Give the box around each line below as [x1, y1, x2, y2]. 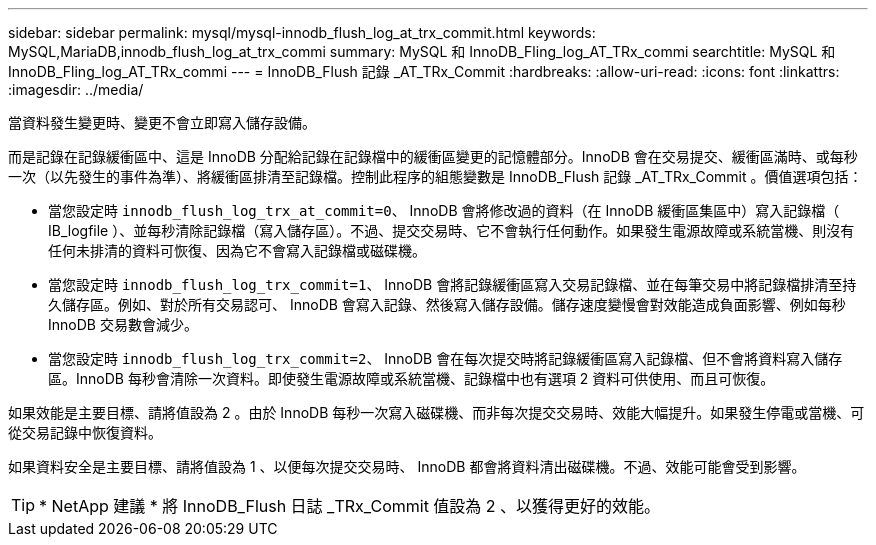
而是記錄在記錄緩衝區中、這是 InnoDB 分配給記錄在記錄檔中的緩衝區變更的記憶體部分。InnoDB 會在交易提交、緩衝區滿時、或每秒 [8, 148, 858, 165]
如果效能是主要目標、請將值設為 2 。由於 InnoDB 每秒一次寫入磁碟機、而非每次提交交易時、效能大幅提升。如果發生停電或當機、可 [8, 404, 865, 421]
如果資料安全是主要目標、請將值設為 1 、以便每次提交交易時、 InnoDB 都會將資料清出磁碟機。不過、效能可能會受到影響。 [8, 458, 806, 475]
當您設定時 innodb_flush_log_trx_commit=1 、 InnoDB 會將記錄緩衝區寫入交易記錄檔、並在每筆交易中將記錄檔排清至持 [48, 276, 857, 293]
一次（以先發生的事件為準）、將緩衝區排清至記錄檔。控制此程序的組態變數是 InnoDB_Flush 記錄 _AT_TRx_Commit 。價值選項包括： [8, 168, 863, 185]
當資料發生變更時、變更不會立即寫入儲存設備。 [8, 114, 316, 131]
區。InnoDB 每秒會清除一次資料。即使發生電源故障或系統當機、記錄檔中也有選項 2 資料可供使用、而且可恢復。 [48, 370, 775, 387]
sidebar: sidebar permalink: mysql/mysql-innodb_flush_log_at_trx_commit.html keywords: [8, 24, 596, 41]
